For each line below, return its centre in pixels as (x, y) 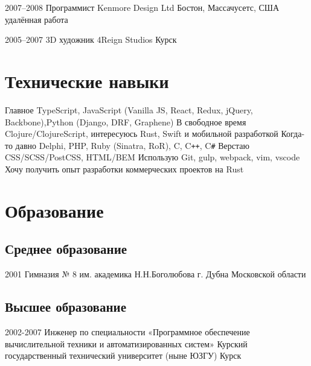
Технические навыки (87, 80)
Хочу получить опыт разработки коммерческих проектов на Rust (124, 169)
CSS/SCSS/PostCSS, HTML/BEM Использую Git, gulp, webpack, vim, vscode (152, 157)
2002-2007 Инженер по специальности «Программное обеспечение (127, 331)
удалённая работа (37, 19)
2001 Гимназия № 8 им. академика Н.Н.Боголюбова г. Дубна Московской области (155, 274)
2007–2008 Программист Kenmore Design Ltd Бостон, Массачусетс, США (142, 7)
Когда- (293, 134)
